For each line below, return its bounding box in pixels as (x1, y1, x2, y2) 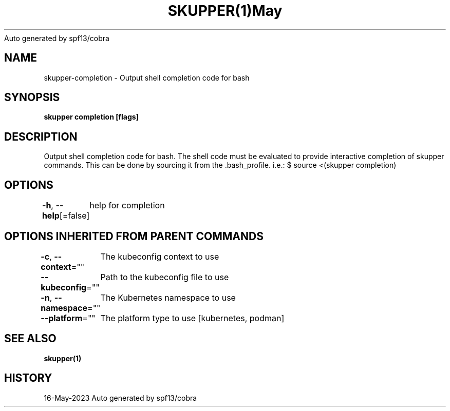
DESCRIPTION (4, 130, 78, 143)
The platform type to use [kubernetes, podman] (100, 312, 285, 323)
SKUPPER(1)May (167, 2, 283, 19)
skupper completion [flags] (44, 112, 139, 122)
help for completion (89, 200, 165, 211)
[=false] (59, 210, 90, 221)
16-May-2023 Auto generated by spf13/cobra (44, 393, 197, 402)
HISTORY (4, 371, 52, 385)
